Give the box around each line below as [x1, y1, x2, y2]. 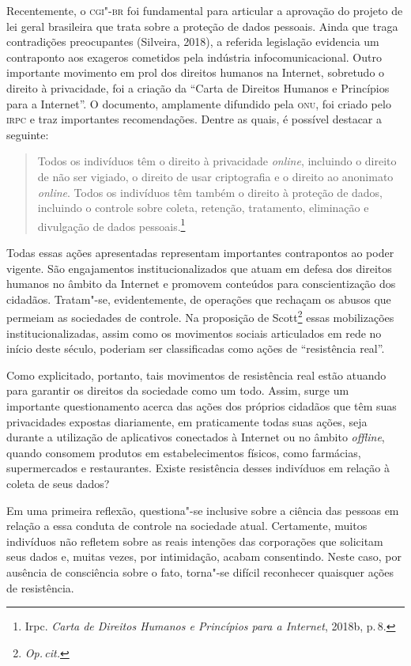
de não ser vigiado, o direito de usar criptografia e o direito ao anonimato [37, 168, 394, 184]
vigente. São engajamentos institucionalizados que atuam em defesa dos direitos [6, 259, 392, 276]
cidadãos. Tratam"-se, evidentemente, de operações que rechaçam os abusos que [6, 290, 391, 307]
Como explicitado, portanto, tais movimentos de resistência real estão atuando [6, 366, 386, 383]
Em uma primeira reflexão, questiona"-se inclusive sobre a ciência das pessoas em [6, 501, 399, 518]
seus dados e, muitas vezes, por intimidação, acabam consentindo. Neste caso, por [6, 548, 402, 565]
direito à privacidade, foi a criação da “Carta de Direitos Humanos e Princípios [6, 79, 390, 96]
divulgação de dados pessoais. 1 [37, 215, 186, 234]
